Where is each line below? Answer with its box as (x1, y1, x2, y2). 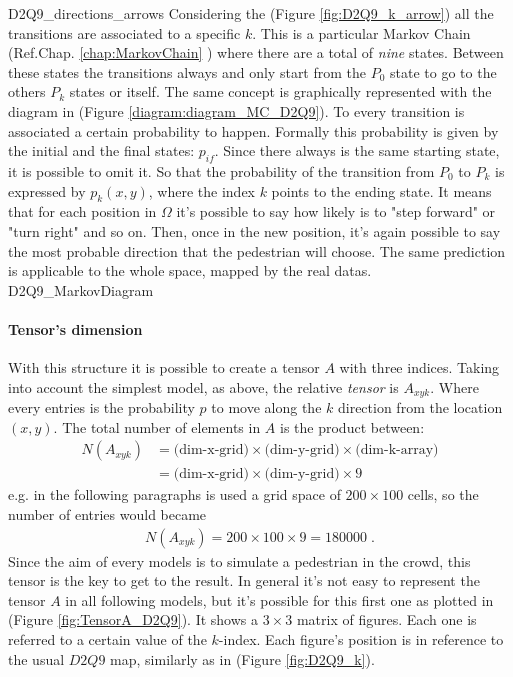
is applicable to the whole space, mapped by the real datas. (8, 260, 372, 281)
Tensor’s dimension (8, 318, 143, 339)
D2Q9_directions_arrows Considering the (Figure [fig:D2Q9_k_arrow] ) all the (8, 3, 494, 23)
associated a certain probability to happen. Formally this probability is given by (8, 120, 499, 141)
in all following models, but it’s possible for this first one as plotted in (65, 589, 494, 610)
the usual (8, 648, 65, 669)
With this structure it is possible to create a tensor (8, 357, 320, 378)
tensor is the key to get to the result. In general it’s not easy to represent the (8, 570, 480, 591)
